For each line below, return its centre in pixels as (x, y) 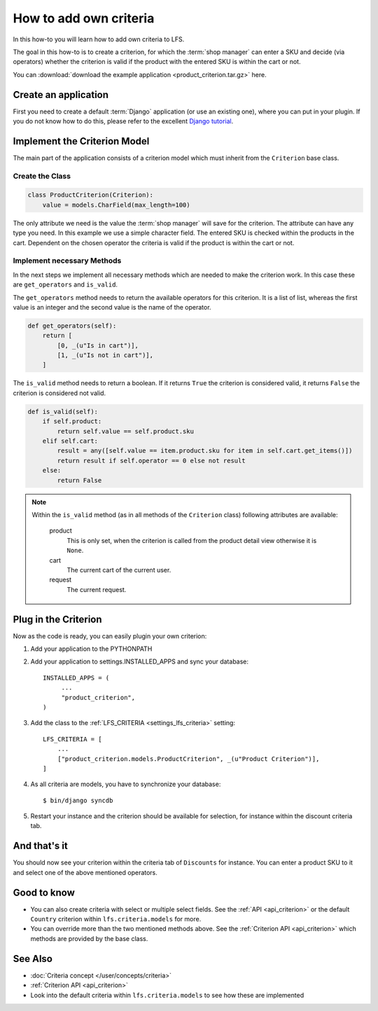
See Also (33, 959)
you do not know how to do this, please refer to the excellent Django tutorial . (123, 121)
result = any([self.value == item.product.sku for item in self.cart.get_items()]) (205, 451)
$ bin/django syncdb (78, 800)
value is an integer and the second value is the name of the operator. (112, 307)
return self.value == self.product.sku (125, 431)
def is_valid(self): (63, 411)
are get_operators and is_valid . (65, 284)
